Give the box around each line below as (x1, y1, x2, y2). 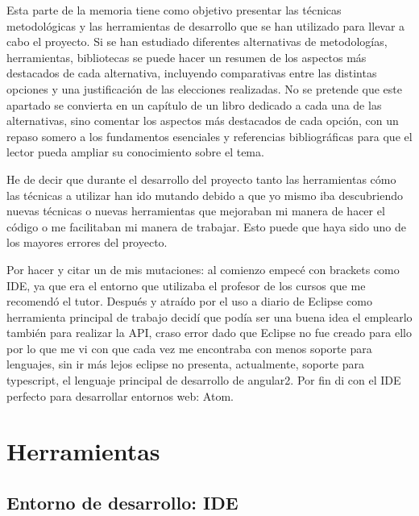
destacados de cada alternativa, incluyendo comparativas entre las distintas (6, 64, 377, 81)
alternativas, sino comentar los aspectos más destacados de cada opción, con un (6, 112, 399, 129)
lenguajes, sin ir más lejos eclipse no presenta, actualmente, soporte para (6, 356, 364, 372)
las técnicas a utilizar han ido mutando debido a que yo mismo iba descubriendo (6, 186, 403, 203)
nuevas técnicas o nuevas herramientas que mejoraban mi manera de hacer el (6, 202, 385, 219)
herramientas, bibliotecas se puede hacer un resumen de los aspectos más (6, 48, 367, 65)
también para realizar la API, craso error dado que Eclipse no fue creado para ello (6, 324, 412, 341)
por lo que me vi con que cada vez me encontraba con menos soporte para (6, 339, 372, 356)
